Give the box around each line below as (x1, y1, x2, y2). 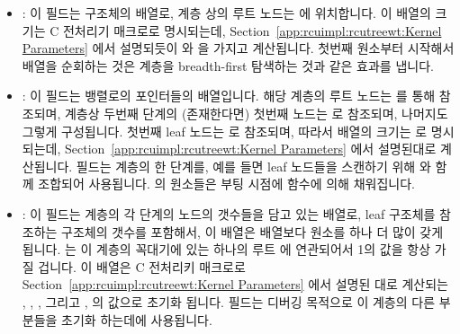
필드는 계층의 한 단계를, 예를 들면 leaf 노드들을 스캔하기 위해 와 (76, 156, 431, 175)
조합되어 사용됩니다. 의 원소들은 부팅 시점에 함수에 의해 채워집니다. (38, 174, 415, 193)
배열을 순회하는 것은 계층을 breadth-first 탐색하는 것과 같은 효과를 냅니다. (22, 56, 434, 75)
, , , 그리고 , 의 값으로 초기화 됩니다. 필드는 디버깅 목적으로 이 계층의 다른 (22, 292, 436, 311)
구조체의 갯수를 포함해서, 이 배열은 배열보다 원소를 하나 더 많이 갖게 (61, 222, 444, 241)
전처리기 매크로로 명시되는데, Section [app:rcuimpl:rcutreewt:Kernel (62, 21, 442, 40)
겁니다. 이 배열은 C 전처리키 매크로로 (38, 257, 246, 276)
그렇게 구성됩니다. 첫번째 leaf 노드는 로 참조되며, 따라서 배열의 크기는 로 (22, 121, 428, 140)
